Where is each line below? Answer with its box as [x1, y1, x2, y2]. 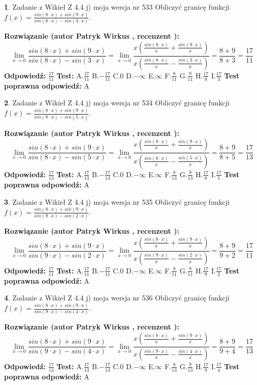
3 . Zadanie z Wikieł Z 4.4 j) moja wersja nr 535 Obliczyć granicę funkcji [4, 196, 230, 207]
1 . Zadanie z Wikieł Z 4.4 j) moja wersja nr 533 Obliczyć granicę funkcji [4, 2, 230, 12]
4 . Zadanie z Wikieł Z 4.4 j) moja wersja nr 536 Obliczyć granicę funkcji [4, 292, 230, 303]
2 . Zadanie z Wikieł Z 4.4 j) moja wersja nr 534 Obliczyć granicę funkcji [4, 97, 230, 108]
